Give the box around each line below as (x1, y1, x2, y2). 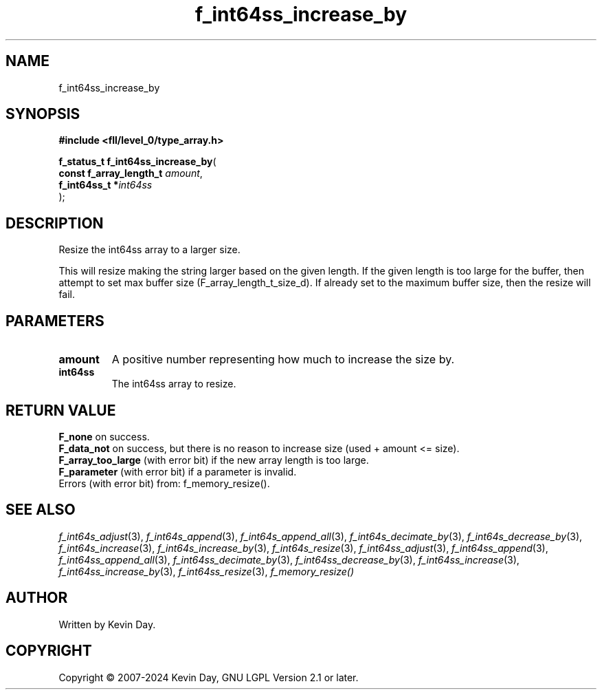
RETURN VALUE (5, 401, 116, 419)
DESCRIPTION (5, 214, 104, 232)
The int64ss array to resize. (111, 378, 236, 390)
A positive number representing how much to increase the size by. (111, 352, 455, 367)
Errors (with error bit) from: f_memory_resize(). (58, 477, 270, 489)
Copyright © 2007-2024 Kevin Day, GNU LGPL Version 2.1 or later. (58, 671, 359, 683)
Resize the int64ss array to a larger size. (58, 244, 241, 256)
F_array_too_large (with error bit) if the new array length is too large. (58, 453, 369, 466)
